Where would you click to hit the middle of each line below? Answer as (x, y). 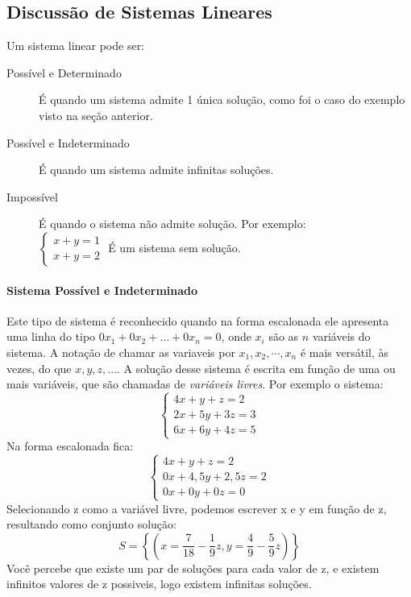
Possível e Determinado (64, 72)
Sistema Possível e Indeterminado (102, 290)
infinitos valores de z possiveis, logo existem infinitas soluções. (159, 584)
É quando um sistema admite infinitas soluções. (156, 170)
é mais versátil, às (345, 352)
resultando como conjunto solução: (91, 524)
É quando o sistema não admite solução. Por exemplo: (172, 224)
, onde (236, 336)
